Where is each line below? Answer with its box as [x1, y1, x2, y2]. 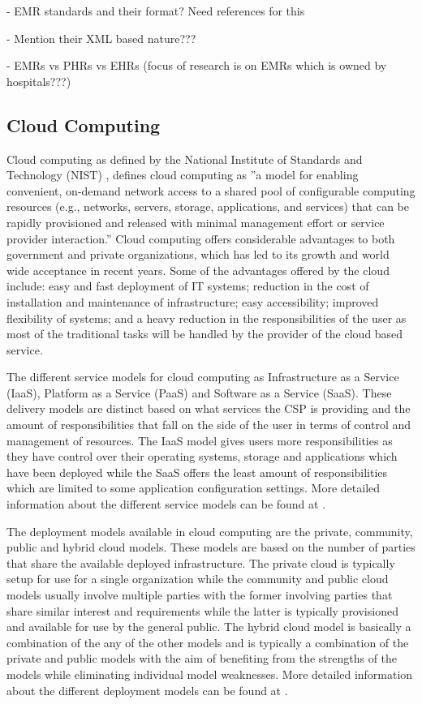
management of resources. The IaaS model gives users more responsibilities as [6, 431, 393, 449]
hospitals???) [6, 72, 71, 89]
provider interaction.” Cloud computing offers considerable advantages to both [6, 230, 395, 247]
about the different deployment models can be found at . [6, 681, 288, 698]
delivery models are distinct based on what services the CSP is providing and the [6, 400, 411, 417]
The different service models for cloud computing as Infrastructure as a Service [6, 368, 399, 385]
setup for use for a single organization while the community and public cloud [6, 570, 389, 587]
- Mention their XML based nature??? [6, 29, 196, 46]
